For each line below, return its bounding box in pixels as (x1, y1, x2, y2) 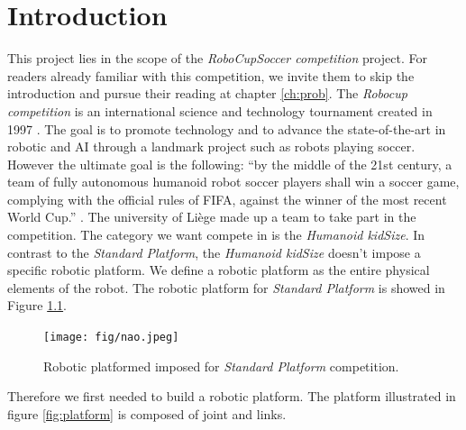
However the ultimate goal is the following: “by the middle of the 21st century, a (7, 154, 452, 173)
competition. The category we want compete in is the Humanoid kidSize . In (7, 225, 425, 244)
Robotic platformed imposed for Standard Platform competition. (43, 356, 399, 375)
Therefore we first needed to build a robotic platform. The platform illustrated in (7, 387, 456, 406)
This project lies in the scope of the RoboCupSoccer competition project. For (7, 49, 427, 68)
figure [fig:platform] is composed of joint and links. (7, 404, 287, 423)
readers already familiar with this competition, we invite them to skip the (7, 66, 415, 85)
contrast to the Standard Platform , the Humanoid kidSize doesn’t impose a (7, 242, 421, 261)
